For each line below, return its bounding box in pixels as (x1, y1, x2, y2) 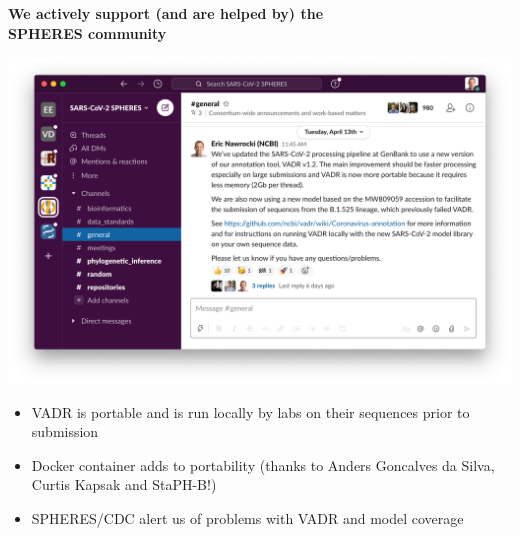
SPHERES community (8, 22, 167, 43)
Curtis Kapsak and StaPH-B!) (31, 474, 217, 495)
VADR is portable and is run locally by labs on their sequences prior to (31, 401, 470, 422)
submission (31, 421, 99, 442)
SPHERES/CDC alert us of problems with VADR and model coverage (31, 507, 464, 528)
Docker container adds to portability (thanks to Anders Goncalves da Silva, (31, 454, 495, 475)
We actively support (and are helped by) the (8, 3, 324, 23)
